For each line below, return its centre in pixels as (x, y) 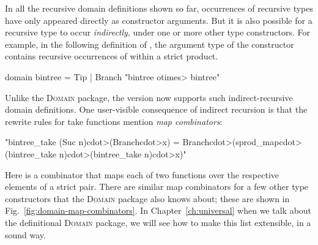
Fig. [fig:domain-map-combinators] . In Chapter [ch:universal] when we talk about (158, 210)
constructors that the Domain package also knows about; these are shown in (147, 198)
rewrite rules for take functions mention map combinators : (114, 121)
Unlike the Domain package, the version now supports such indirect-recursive (149, 97)
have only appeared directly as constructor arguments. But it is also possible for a (159, 20)
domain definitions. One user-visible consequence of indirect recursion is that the (156, 109)
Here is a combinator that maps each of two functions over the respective (142, 174)
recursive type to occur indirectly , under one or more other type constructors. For (157, 32)
